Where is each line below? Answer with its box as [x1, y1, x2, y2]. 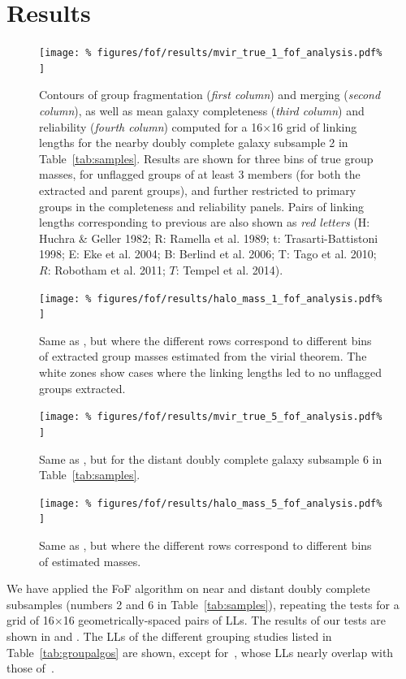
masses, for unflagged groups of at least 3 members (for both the [39, 166, 361, 183]
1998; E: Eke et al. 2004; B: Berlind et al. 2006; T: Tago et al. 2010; [39, 245, 377, 262]
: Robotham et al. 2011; [47, 261, 166, 278]
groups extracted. [39, 379, 126, 396]
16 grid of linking [271, 118, 357, 135]
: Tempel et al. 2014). [175, 261, 283, 278]
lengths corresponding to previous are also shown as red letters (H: [39, 214, 370, 231]
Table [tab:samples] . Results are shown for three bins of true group [39, 149, 374, 167]
